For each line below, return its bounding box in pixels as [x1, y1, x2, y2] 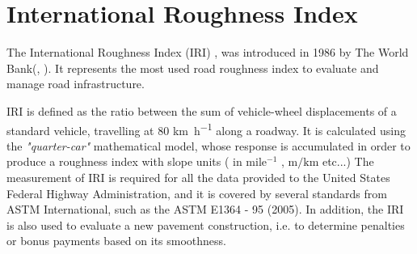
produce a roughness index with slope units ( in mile [6, 153, 267, 170]
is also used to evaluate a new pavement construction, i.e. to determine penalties [6, 216, 405, 233]
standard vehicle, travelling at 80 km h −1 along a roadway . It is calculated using [6, 119, 406, 138]
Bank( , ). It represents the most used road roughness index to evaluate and [6, 59, 379, 76]
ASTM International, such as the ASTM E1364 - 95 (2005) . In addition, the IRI [6, 201, 404, 218]
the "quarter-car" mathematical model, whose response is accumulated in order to [6, 137, 411, 154]
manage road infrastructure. [6, 75, 145, 92]
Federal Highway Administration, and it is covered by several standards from [6, 184, 387, 201]
